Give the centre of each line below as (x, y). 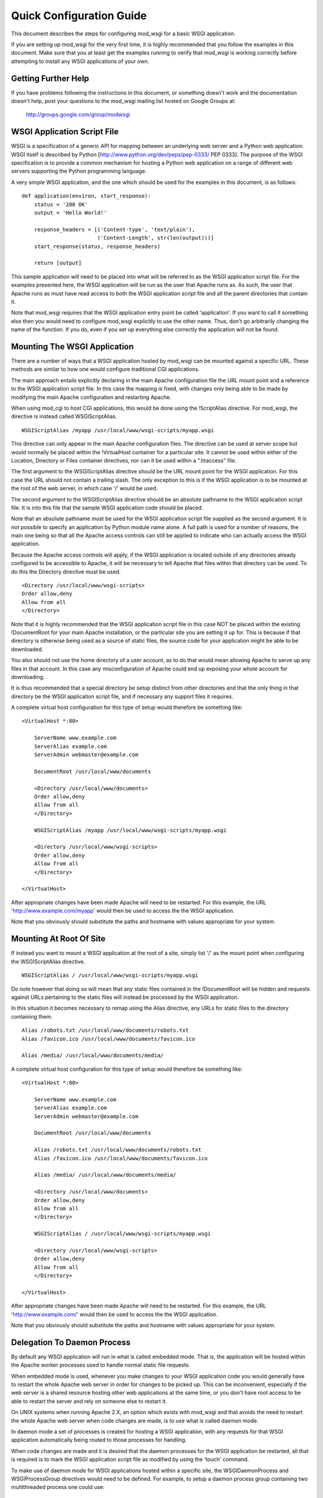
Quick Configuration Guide (79, 16)
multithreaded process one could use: (58, 1487)
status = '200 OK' (61, 204)
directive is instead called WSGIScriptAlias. (64, 416)
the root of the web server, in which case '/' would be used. (84, 488)
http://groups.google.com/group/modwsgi (78, 114)
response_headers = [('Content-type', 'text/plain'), (115, 229)
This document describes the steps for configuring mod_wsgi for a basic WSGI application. (123, 34)
